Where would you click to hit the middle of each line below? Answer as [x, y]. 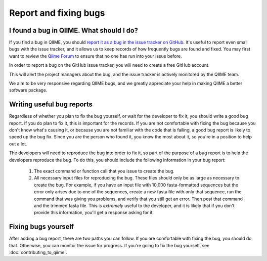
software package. [28, 90]
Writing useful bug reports [51, 105]
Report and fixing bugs [57, 13]
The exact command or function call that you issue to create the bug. [104, 171]
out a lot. [18, 144]
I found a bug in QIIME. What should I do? [74, 30]
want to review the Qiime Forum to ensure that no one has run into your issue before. [96, 56]
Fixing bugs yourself [42, 227]
